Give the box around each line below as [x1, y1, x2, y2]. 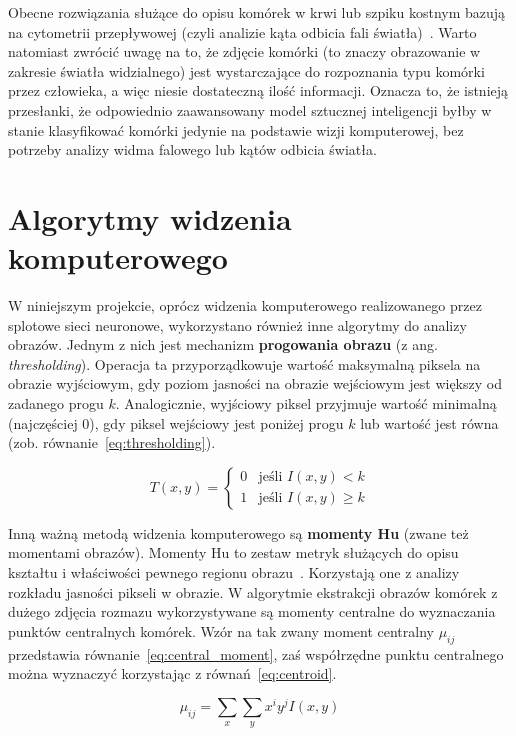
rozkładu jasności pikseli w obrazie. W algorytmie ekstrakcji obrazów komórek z [8, 581, 498, 602]
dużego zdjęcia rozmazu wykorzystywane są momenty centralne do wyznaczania [8, 601, 496, 622]
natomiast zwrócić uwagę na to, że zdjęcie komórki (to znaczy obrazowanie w [8, 41, 481, 62]
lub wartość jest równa [360, 412, 499, 433]
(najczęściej [8, 412, 78, 433]
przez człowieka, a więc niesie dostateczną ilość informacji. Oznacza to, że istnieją [8, 80, 509, 101]
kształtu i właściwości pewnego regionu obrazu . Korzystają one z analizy [8, 562, 460, 582]
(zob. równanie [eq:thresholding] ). [8, 432, 216, 453]
